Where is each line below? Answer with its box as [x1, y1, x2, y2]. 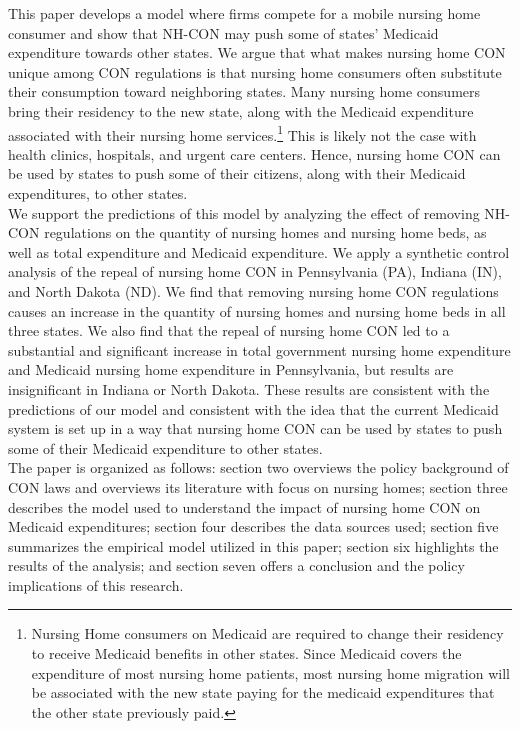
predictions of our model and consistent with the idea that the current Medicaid [8, 398, 499, 419]
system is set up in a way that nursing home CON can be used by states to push [8, 418, 503, 439]
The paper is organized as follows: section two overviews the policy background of [8, 457, 509, 478]
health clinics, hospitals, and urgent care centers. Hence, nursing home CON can [8, 143, 501, 164]
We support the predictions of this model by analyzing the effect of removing [8, 202, 480, 223]
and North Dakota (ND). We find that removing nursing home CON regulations [8, 280, 499, 301]
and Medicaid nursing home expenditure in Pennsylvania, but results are [8, 359, 454, 380]
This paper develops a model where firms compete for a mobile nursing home [8, 3, 481, 23]
